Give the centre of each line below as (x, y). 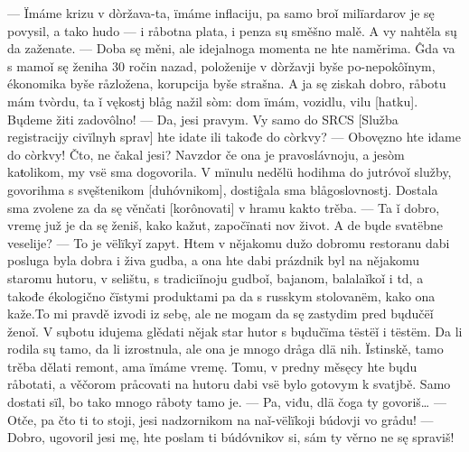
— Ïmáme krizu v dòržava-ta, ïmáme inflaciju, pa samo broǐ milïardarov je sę (221, 13)
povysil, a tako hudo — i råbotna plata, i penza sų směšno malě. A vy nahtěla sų (232, 30)
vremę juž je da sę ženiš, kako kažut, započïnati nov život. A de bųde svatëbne (225, 225)
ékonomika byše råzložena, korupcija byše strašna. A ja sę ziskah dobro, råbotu (227, 83)
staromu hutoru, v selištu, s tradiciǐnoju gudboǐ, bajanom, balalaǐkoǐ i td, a (216, 277)
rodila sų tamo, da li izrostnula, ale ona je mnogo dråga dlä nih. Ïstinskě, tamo (225, 349)
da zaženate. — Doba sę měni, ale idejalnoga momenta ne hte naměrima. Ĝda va (231, 48)
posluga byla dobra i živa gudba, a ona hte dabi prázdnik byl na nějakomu (213, 260)
